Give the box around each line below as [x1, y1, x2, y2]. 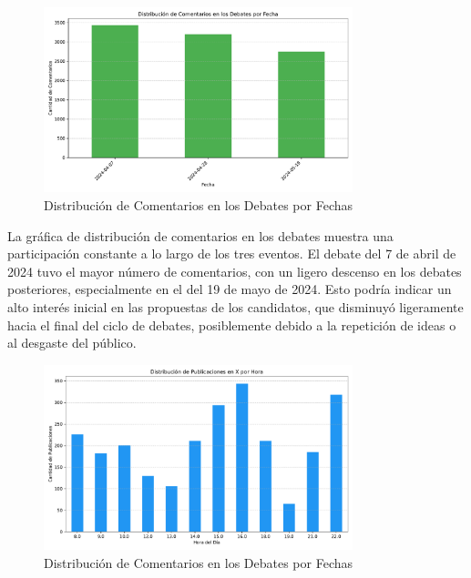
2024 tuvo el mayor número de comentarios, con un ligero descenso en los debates [7, 261, 462, 280]
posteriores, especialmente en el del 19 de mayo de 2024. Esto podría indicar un [7, 279, 452, 299]
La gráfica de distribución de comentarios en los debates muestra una [7, 226, 394, 245]
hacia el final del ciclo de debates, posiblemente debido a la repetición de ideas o [7, 315, 456, 334]
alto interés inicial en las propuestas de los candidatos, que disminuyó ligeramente [7, 297, 464, 316]
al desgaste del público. [7, 333, 137, 352]
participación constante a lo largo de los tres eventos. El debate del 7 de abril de [7, 244, 456, 263]
